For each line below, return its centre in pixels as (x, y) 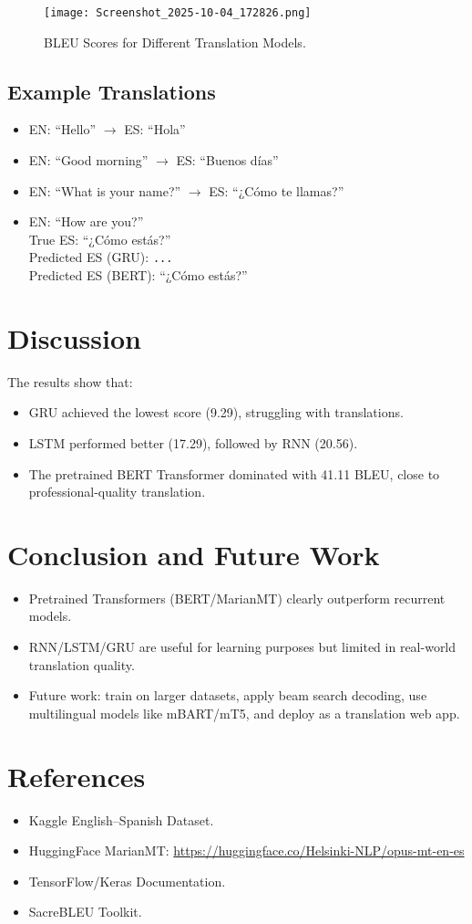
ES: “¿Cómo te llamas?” (277, 190)
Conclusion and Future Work (194, 554)
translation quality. (82, 664)
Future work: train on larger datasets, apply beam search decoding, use (228, 695)
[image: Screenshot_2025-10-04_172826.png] (178, 13)
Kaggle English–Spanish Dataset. (121, 819)
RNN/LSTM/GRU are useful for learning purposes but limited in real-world (242, 647)
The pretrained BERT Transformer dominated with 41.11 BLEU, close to (234, 473)
